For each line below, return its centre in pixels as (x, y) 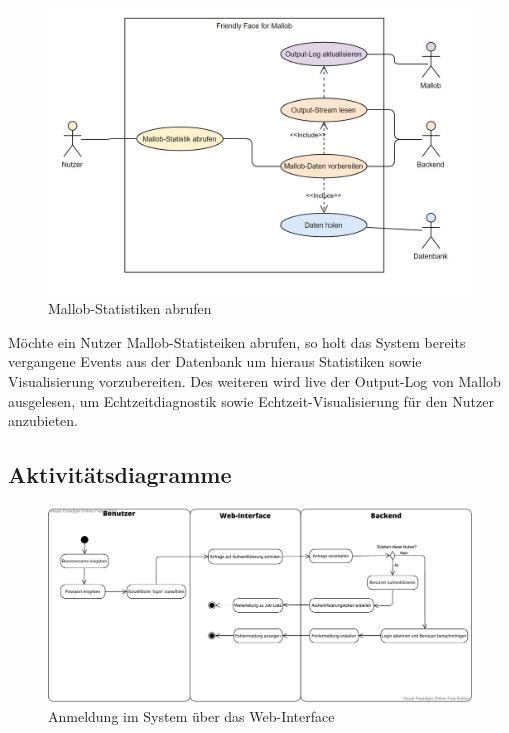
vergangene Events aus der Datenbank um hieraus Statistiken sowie (215, 361)
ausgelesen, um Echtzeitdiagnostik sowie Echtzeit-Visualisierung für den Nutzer (251, 400)
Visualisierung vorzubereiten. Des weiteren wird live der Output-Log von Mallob (254, 380)
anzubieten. (43, 420)
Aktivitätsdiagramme (120, 474)
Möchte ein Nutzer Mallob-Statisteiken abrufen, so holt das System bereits (237, 341)
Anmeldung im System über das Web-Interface (191, 715)
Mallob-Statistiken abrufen (130, 308)
